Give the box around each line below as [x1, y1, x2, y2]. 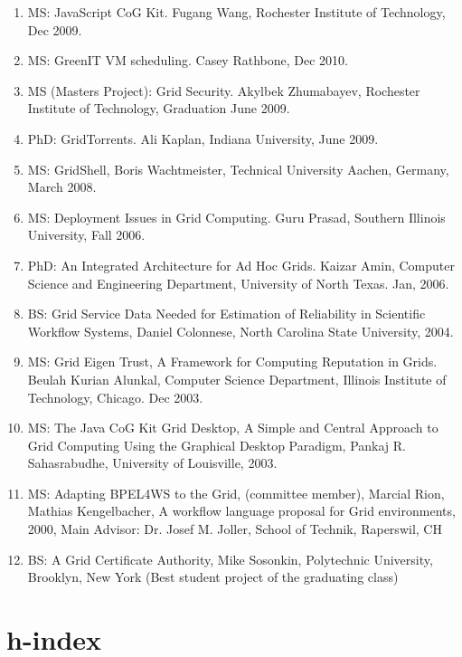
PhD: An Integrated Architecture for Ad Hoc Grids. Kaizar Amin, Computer [27, 255, 455, 274]
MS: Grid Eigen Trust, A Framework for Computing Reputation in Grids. [27, 352, 438, 371]
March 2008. [27, 177, 97, 196]
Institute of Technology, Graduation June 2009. [27, 99, 290, 118]
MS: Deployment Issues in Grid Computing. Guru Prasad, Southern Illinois [27, 207, 446, 226]
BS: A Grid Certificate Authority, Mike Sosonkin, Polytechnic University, [27, 549, 433, 568]
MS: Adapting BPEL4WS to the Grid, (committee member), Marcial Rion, [27, 483, 445, 502]
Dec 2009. [27, 20, 82, 39]
